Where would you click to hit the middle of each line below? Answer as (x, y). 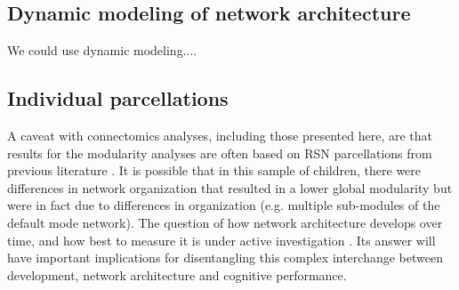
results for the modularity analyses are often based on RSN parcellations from (220, 153)
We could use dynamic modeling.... (102, 50)
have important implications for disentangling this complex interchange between (225, 258)
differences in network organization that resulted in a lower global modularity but (230, 187)
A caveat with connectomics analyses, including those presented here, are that (220, 135)
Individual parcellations (118, 98)
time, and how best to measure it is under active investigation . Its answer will (221, 240)
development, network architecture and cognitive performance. (177, 274)
